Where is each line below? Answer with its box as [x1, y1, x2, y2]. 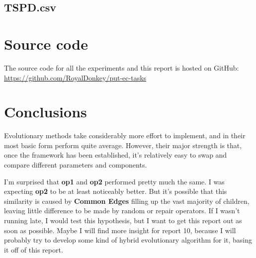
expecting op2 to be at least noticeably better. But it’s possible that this [4, 186, 227, 196]
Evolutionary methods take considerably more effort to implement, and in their [4, 130, 246, 141]
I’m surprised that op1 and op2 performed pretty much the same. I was [4, 176, 225, 186]
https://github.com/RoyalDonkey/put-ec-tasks [4, 72, 147, 83]
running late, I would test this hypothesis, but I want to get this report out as [4, 215, 242, 225]
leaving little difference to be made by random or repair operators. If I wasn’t [4, 205, 240, 216]
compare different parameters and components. [4, 160, 147, 170]
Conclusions [4, 101, 87, 122]
